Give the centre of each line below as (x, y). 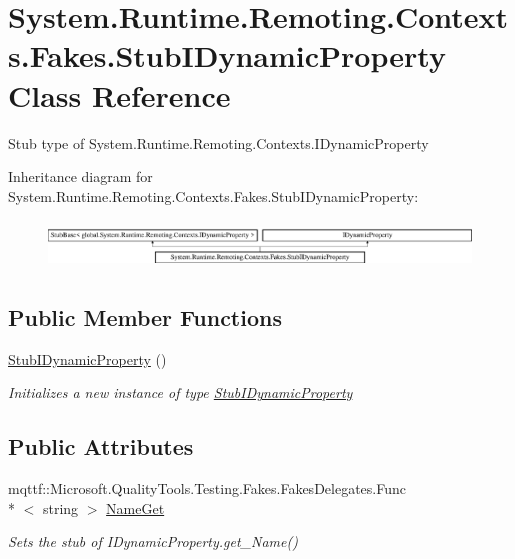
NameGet (135, 507)
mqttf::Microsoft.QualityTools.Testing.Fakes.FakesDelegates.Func (207, 488)
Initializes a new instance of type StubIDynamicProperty (180, 392)
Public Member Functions (145, 316)
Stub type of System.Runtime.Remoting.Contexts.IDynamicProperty (218, 142)
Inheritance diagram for (80, 176)
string (60, 507)
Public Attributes (101, 446)
